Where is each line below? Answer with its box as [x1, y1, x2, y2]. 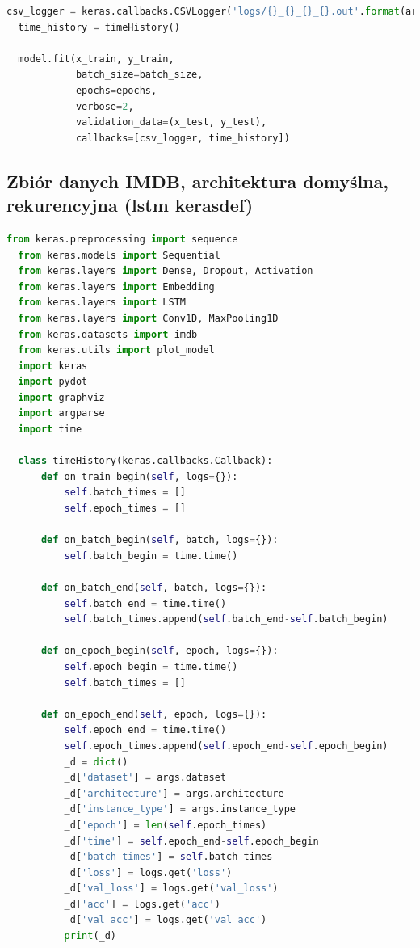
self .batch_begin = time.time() [64, 550, 238, 562]
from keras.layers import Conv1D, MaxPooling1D [18, 312, 279, 324]
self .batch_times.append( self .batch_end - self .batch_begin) [64, 613, 388, 626]
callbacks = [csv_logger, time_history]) [75, 132, 290, 144]
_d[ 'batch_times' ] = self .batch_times [64, 851, 273, 863]
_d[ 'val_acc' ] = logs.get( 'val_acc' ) [64, 914, 267, 926]
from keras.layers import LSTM [18, 297, 186, 309]
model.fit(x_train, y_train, [18, 53, 174, 65]
